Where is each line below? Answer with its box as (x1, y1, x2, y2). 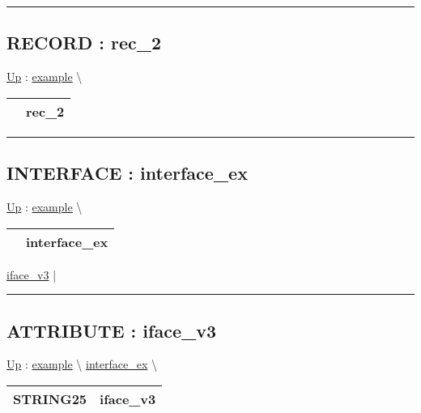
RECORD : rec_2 (6, 30, 162, 55)
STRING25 (13, 389, 87, 408)
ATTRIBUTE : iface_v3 (6, 317, 217, 343)
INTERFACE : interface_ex (6, 160, 248, 185)
